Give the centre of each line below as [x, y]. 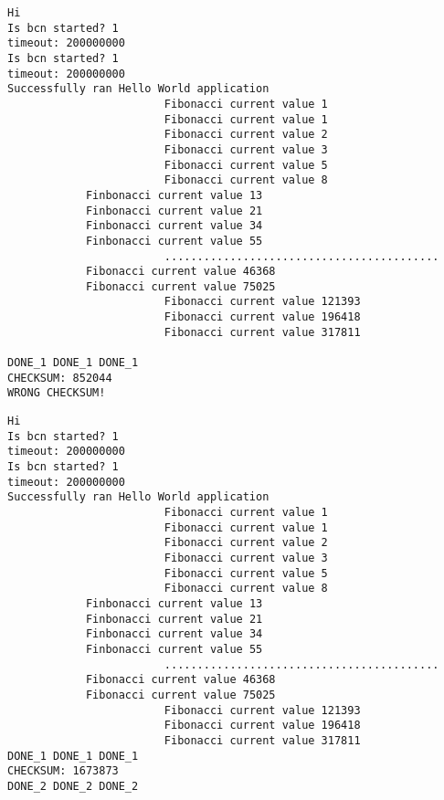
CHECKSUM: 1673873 [63, 771]
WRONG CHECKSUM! [57, 393]
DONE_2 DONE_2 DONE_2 [73, 786]
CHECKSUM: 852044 [60, 378]
